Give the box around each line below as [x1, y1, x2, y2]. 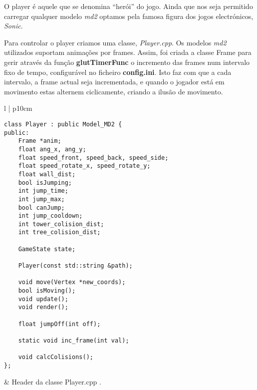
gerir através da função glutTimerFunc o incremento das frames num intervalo [4, 56, 250, 67]
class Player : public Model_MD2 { [4, 120, 122, 128]
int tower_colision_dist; [18, 220, 104, 228]
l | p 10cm [4, 103, 32, 113]
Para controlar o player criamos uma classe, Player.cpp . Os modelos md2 [4, 37, 227, 47]
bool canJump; [18, 204, 65, 211]
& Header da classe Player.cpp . [4, 376, 101, 387]
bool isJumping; [18, 179, 72, 186]
